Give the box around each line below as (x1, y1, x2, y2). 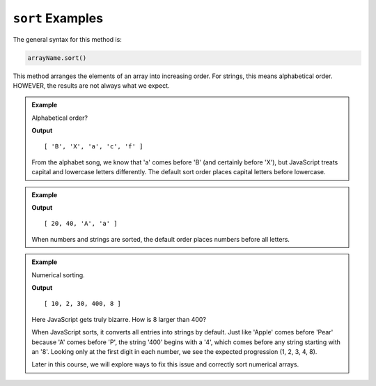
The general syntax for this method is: (13, 35, 122, 43)
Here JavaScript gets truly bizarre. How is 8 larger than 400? (31, 315, 207, 323)
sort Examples (13, 10, 104, 26)
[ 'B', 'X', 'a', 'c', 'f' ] (44, 143, 143, 150)
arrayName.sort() (27, 54, 87, 62)
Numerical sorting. (31, 270, 85, 279)
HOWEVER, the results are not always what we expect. (13, 81, 170, 90)
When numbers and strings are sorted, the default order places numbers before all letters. (31, 235, 290, 243)
